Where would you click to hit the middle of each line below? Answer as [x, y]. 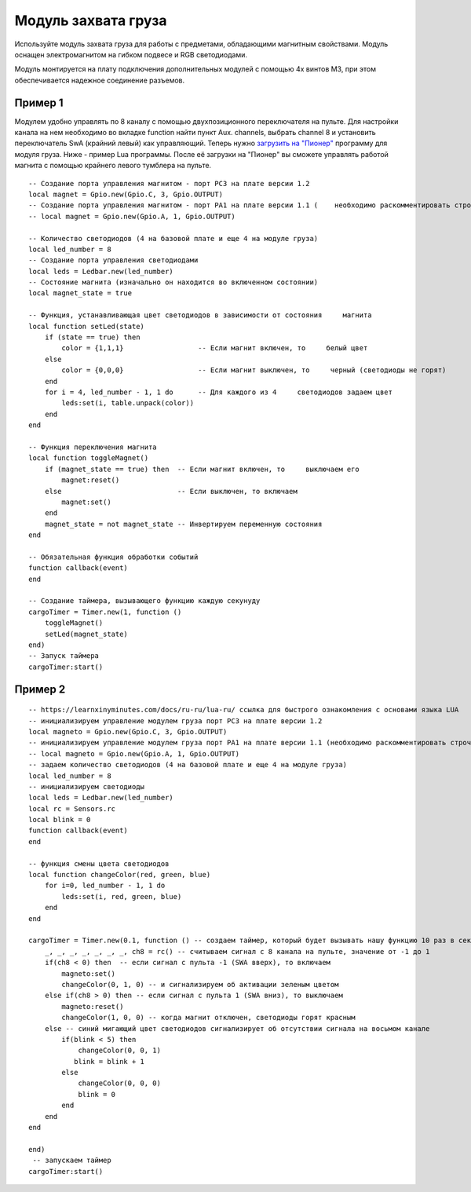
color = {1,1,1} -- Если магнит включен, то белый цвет [215, 348]
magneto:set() [89, 973]
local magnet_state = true [80, 293]
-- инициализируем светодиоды [87, 786]
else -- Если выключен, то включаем [171, 491]
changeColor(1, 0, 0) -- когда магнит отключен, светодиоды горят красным [208, 1018]
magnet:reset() [91, 480]
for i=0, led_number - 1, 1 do [105, 886]
